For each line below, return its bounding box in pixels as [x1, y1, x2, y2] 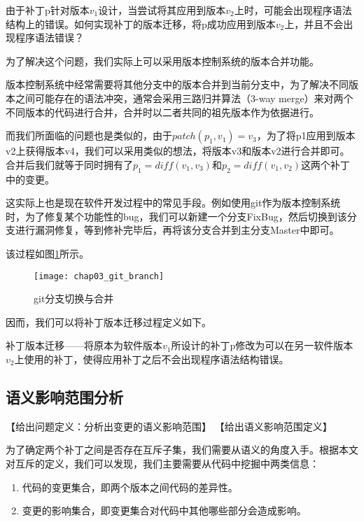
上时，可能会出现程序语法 [234, 3, 352, 17]
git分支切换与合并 [34, 291, 114, 306]
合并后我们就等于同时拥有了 [6, 157, 133, 171]
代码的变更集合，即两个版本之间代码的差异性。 [22, 479, 238, 494]
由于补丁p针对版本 [6, 3, 90, 17]
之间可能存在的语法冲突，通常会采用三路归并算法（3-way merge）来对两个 [15, 90, 353, 105]
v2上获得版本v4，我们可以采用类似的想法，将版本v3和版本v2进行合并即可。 [6, 143, 350, 158]
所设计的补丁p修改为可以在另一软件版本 [171, 338, 353, 353]
